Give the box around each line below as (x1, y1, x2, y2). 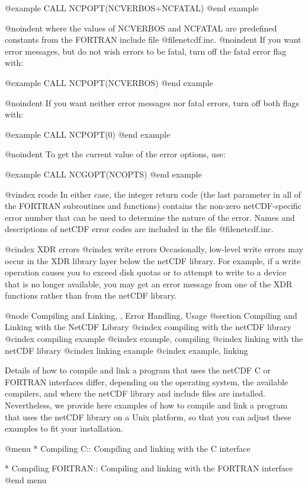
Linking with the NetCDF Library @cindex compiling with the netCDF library (5, 321, 291, 333)
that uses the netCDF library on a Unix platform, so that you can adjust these (5, 410, 291, 423)
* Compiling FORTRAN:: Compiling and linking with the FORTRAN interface (5, 462, 293, 474)
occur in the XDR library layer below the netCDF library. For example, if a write (5, 254, 301, 267)
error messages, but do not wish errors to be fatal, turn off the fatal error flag (5, 45, 287, 57)
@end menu (5, 474, 47, 486)
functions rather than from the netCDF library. (5, 289, 177, 302)
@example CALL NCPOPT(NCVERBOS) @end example (5, 76, 213, 88)
